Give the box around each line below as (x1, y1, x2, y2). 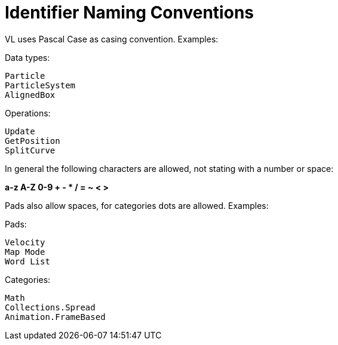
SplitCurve (5, 145, 56, 155)
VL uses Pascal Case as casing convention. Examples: (5, 33, 219, 44)
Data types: (5, 52, 50, 63)
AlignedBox (5, 90, 56, 100)
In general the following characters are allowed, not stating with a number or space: (5, 163, 334, 174)
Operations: (5, 107, 51, 118)
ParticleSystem (5, 80, 76, 90)
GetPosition (5, 135, 60, 146)
